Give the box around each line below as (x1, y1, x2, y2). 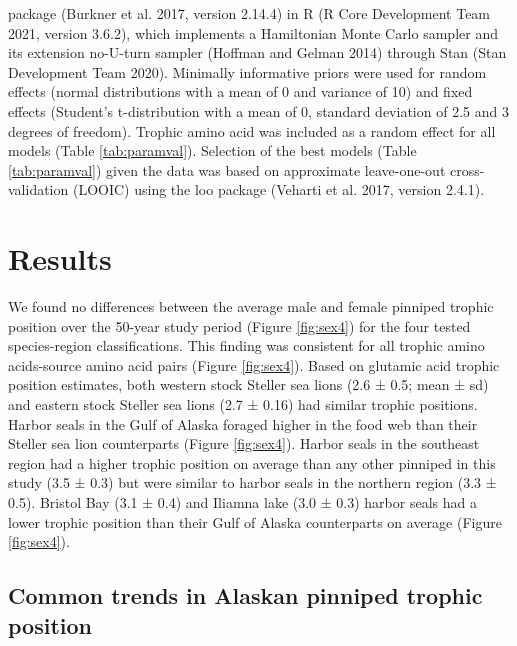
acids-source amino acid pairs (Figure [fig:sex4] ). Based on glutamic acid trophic (8, 354, 500, 375)
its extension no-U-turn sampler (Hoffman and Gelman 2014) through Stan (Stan (8, 42, 507, 63)
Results (8, 238, 112, 279)
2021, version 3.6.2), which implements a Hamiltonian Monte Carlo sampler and (8, 22, 498, 43)
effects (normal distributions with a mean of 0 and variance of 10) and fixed (8, 81, 473, 102)
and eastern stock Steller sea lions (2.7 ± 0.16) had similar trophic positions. (8, 394, 478, 415)
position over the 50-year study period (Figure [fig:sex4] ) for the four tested (8, 315, 471, 336)
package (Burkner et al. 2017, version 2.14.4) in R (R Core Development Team (8, 3, 491, 23)
